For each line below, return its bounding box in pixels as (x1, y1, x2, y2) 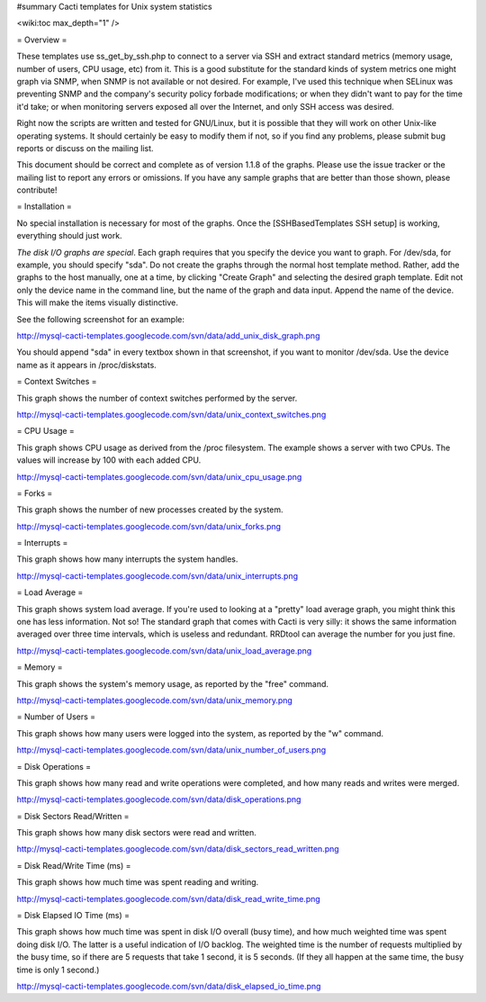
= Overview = (16, 34, 67, 45)
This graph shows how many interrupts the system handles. (16, 554, 238, 564)
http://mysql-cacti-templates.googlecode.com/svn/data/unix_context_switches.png (16, 409, 327, 420)
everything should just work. (16, 230, 122, 241)
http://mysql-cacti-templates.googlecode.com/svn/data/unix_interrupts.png (16, 570, 299, 581)
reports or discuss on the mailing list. (16, 142, 154, 153)
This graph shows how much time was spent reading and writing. (16, 877, 259, 888)
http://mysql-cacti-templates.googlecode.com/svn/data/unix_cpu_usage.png (16, 471, 302, 482)
